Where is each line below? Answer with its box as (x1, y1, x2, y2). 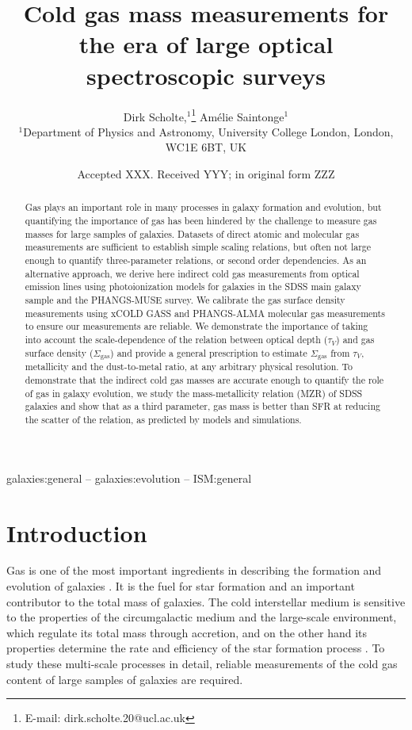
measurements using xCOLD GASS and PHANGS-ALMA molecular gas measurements (25, 306, 385, 319)
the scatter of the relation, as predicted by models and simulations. (25, 413, 302, 426)
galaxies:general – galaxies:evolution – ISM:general (6, 469, 252, 486)
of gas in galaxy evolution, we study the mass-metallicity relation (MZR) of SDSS (25, 386, 363, 399)
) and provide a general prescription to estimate (110, 346, 307, 359)
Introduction (6, 516, 147, 548)
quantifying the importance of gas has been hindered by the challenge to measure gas (25, 213, 377, 227)
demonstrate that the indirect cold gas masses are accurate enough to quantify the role (25, 373, 384, 387)
